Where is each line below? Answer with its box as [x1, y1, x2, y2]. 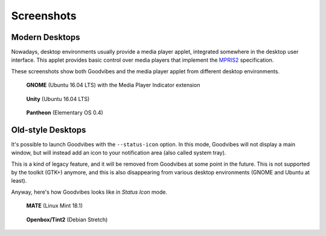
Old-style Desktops [11, 125, 86, 135]
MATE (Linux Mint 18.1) [26, 202, 83, 209]
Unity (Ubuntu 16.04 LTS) [26, 95, 90, 102]
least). [11, 177, 27, 185]
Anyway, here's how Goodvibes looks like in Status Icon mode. [11, 188, 167, 195]
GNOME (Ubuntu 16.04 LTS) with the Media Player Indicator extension [26, 82, 200, 89]
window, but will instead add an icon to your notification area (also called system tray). [11, 149, 226, 157]
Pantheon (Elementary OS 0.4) [26, 109, 104, 116]
